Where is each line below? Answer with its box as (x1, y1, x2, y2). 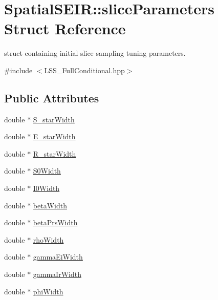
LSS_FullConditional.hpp (44, 65, 125, 75)
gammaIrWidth (33, 269, 81, 280)
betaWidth (33, 200, 67, 210)
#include (4, 65, 33, 75)
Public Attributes (4, 90, 99, 105)
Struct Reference (4, 18, 126, 39)
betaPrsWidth (33, 217, 78, 228)
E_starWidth (33, 131, 76, 142)
